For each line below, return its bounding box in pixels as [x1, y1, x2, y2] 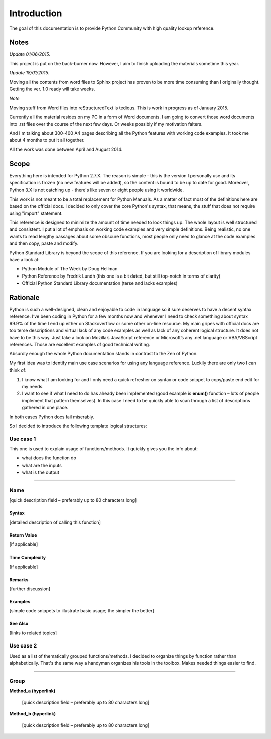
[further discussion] [9, 586, 50, 592]
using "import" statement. [9, 210, 63, 216]
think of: [9, 367, 27, 373]
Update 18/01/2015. [9, 70, 50, 76]
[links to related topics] [9, 630, 57, 636]
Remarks [9, 576, 29, 583]
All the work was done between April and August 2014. [9, 146, 123, 152]
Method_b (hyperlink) [9, 711, 56, 717]
